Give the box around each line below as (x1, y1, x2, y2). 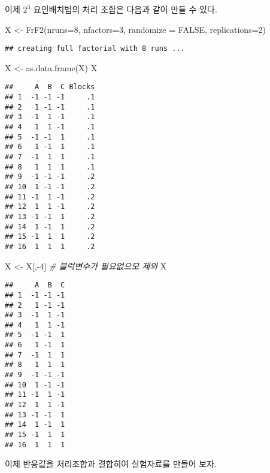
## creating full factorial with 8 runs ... (5, 44, 185, 53)
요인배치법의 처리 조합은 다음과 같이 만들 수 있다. (33, 3, 217, 15)
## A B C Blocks (5, 83, 95, 92)
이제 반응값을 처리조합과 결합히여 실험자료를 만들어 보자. (5, 457, 217, 470)
